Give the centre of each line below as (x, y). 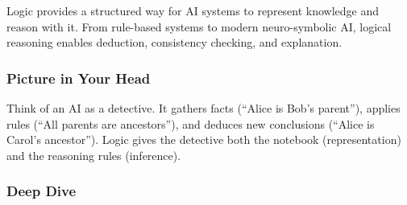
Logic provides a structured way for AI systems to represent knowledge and (193, 10)
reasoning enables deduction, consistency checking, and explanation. (174, 42)
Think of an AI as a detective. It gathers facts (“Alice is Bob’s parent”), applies (203, 108)
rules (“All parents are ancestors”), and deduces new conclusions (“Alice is (191, 123)
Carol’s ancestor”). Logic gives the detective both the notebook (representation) (204, 139)
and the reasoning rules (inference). (94, 155)
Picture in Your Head (79, 78)
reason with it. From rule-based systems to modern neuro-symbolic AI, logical (199, 26)
